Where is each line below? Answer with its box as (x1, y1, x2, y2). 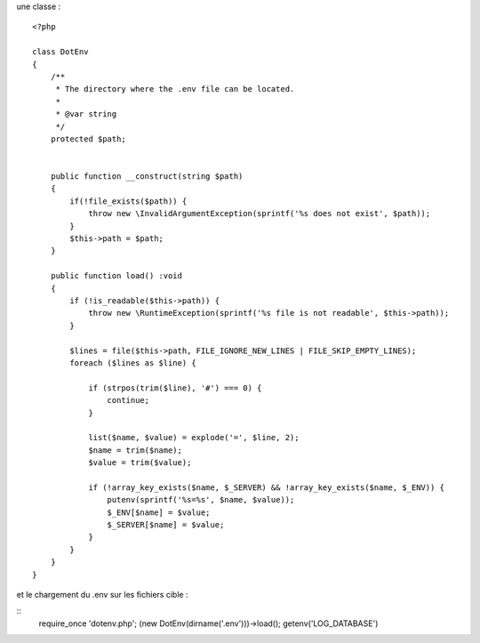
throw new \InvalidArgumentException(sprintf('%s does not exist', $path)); (88, 209, 431, 219)
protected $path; (50, 133, 126, 144)
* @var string (55, 109, 117, 119)
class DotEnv (32, 47, 89, 57)
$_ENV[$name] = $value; (107, 507, 211, 518)
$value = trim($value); (88, 458, 192, 468)
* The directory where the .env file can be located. (55, 84, 295, 94)
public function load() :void (50, 271, 182, 281)
